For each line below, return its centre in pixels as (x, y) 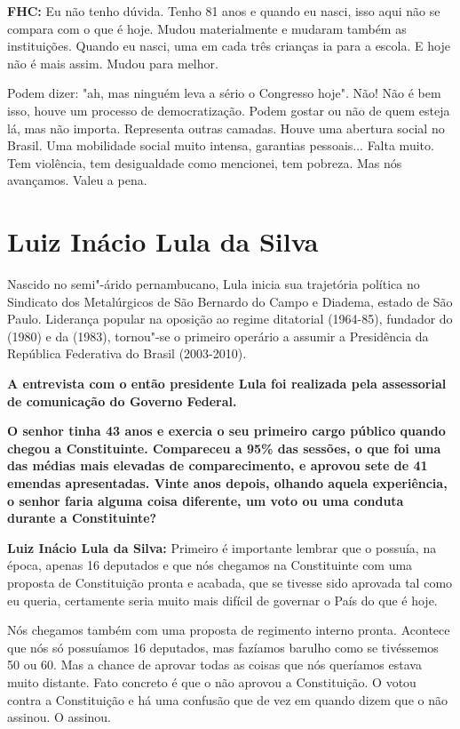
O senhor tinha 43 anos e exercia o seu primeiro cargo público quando (226, 431)
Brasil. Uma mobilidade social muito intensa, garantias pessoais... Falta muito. (221, 145)
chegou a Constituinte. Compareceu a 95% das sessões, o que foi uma (224, 448)
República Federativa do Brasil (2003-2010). (127, 353)
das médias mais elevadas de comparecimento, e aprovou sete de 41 (218, 465)
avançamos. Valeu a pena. (77, 180)
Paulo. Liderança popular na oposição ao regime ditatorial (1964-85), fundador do (230, 319)
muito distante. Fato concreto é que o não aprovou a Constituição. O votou (212, 681)
